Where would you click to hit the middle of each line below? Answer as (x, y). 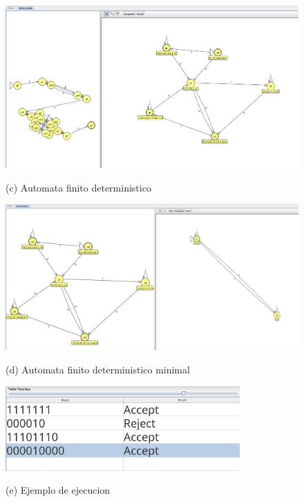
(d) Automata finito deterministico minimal (98, 369)
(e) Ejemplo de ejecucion (58, 490)
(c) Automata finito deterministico (78, 187)
